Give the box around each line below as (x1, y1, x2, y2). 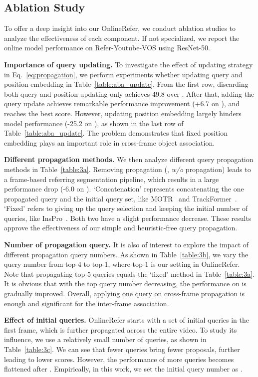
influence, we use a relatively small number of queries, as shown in (4, 334, 207, 345)
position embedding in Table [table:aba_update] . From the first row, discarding (4, 79, 249, 89)
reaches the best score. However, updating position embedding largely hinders (4, 108, 242, 118)
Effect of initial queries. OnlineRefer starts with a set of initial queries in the (4, 315, 249, 325)
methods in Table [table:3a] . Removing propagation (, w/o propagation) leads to (4, 164, 251, 174)
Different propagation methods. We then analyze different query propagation (4, 154, 254, 165)
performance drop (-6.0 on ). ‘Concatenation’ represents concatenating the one (4, 184, 244, 194)
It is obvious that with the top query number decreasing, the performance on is (4, 278, 247, 289)
